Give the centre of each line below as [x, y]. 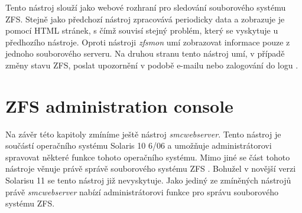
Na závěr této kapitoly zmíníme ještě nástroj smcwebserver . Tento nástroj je [143, 134]
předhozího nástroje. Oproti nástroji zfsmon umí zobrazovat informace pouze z [148, 42]
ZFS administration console [119, 105]
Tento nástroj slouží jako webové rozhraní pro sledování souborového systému [146, 7]
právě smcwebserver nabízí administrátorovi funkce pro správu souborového [142, 191]
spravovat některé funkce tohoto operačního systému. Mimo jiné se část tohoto [148, 157]
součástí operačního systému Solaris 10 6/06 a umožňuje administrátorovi [139, 145]
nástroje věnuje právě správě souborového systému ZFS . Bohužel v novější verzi [151, 168]
